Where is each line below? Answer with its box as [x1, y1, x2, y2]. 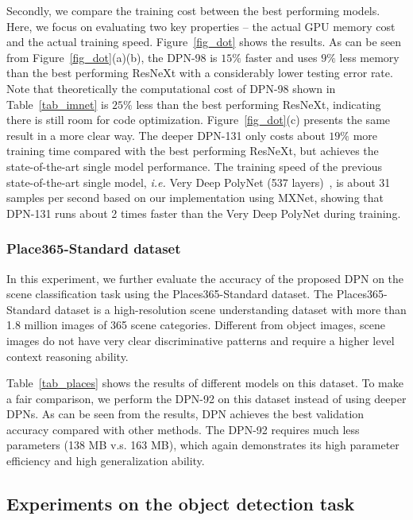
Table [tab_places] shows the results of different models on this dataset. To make [6, 374, 403, 391]
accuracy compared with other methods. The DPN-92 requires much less [6, 421, 360, 437]
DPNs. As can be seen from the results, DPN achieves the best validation [6, 406, 365, 422]
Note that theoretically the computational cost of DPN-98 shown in [6, 80, 336, 96]
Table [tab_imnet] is [6, 95, 109, 112]
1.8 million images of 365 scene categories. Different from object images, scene [6, 316, 385, 333]
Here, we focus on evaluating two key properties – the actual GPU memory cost [6, 17, 396, 34]
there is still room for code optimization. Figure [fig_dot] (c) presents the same [6, 111, 391, 128]
